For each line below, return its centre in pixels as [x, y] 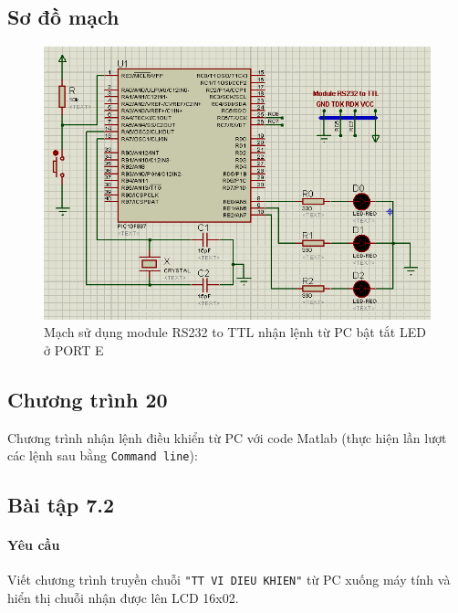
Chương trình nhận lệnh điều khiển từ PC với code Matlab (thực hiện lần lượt [227, 437]
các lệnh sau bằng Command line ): [103, 455]
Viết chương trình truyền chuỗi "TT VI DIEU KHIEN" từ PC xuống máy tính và [229, 580]
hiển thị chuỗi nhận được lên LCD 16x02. [123, 598]
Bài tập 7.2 [61, 505]
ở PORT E [74, 349]
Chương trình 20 [88, 399]
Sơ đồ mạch [63, 17]
